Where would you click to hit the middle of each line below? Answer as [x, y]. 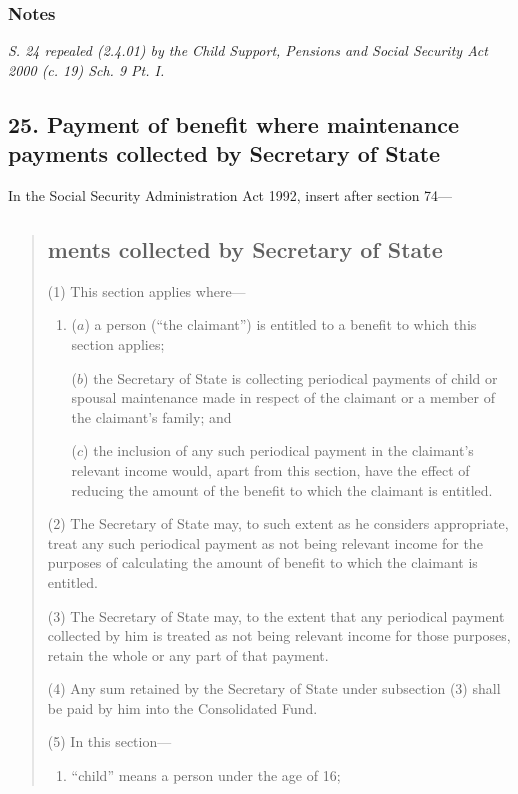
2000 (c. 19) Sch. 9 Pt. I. [86, 69]
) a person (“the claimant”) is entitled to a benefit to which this [280, 324]
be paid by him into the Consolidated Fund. [182, 707]
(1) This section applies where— [146, 290]
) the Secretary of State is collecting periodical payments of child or [290, 377]
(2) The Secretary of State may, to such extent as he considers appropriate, [278, 523]
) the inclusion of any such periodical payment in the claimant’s [278, 450]
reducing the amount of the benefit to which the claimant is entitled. [282, 489]
